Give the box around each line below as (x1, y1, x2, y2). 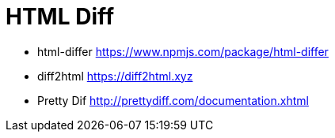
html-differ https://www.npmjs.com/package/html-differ (37, 44, 329, 58)
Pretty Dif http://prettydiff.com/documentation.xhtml (37, 93, 309, 107)
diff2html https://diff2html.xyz (37, 69, 193, 83)
